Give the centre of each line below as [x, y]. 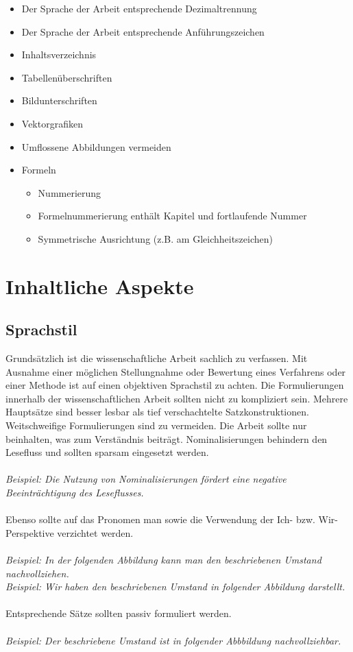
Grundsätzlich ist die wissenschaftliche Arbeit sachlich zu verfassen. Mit [157, 358]
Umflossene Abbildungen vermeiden [96, 146]
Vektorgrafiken [52, 123]
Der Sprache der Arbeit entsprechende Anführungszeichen [143, 31]
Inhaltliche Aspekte [100, 286]
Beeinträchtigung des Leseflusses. [75, 493]
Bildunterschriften [59, 100]
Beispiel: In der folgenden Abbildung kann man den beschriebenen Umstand [163, 560]
